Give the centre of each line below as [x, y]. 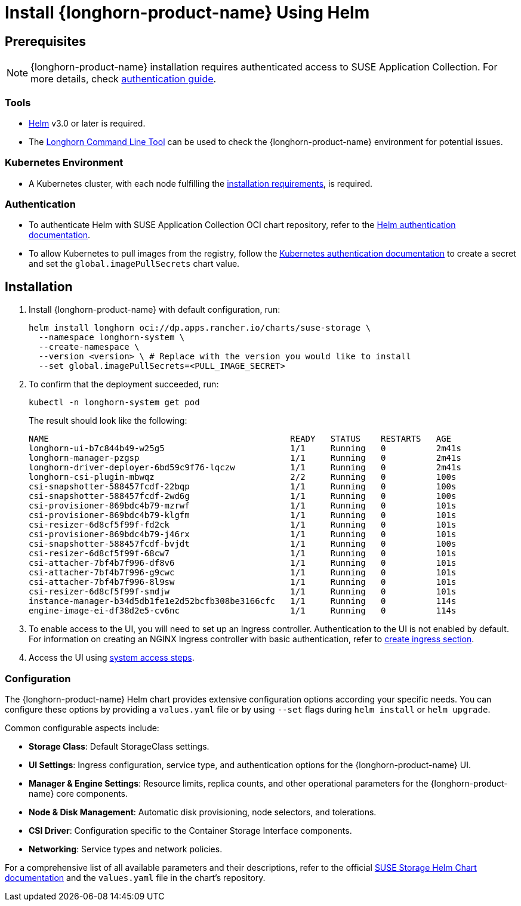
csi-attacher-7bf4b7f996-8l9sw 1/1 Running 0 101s [243, 582]
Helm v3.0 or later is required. [87, 123]
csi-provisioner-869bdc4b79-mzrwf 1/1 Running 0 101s [243, 506]
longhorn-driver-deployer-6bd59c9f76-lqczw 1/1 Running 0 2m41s [245, 468]
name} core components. [78, 794]
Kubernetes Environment [64, 163]
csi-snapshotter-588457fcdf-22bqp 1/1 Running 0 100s [243, 487]
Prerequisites [45, 41]
